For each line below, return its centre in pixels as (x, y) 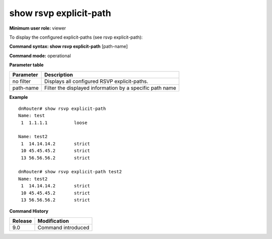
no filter (22, 81)
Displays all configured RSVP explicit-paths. (96, 81)
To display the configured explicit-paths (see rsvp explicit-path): (76, 37)
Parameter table (26, 65)
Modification (53, 221)
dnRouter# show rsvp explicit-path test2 (70, 172)
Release (22, 221)
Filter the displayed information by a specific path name (110, 88)
